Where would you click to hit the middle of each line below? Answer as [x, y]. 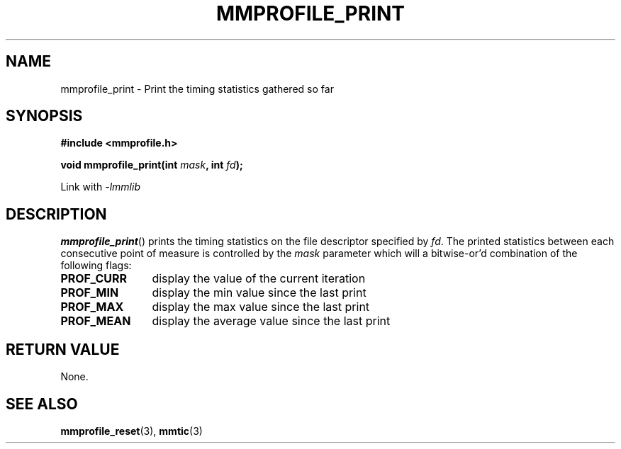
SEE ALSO [42, 404]
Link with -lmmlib [100, 187]
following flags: [96, 266]
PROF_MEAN [96, 321]
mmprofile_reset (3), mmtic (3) [132, 431]
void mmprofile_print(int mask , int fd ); [152, 165]
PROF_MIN [90, 293]
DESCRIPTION [56, 214]
